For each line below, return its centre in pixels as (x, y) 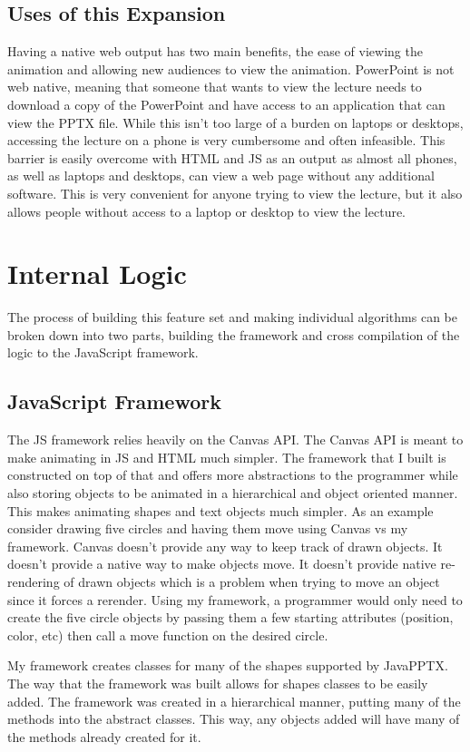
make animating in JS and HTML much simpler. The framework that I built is (227, 457)
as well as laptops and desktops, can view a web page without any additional (221, 176)
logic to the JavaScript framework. (103, 352)
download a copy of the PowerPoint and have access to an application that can (226, 104)
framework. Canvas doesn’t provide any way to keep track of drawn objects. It (225, 546)
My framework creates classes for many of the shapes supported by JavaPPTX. (228, 665)
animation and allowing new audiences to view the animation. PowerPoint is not (231, 68)
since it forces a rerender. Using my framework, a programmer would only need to (235, 599)
